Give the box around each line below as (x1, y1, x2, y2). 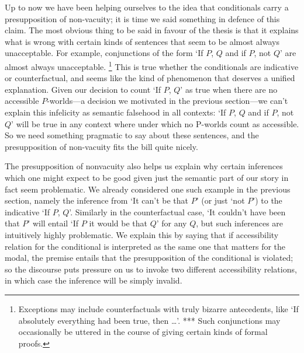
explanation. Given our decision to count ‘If (5, 83, 161, 95)
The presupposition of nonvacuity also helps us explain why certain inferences (5, 160, 283, 172)
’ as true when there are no (180, 83, 278, 95)
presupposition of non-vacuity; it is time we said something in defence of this (5, 12, 280, 25)
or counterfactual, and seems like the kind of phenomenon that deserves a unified (5, 72, 295, 84)
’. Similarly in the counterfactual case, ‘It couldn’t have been (69, 205, 286, 218)
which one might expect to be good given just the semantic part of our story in (5, 171, 289, 183)
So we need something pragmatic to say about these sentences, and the (5, 129, 259, 141)
